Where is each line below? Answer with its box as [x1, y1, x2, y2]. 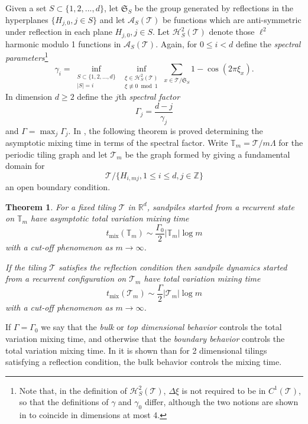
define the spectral [235, 37, 301, 50]
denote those [209, 25, 255, 38]
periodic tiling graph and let [5, 148, 108, 160]
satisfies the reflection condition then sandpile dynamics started [59, 260, 287, 273]
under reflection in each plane [5, 25, 112, 38]
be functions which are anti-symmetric [162, 13, 301, 25]
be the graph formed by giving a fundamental [125, 148, 290, 160]
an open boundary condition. [5, 181, 111, 193]
